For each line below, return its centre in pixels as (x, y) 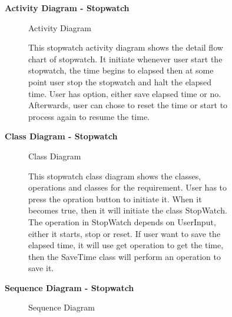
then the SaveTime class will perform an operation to (125, 256)
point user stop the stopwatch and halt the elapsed (120, 81)
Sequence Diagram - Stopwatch (69, 287)
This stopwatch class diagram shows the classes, (115, 176)
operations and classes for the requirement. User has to (128, 187)
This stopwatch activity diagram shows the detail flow (126, 47)
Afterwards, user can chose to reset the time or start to (128, 105)
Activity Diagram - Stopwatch (67, 8)
